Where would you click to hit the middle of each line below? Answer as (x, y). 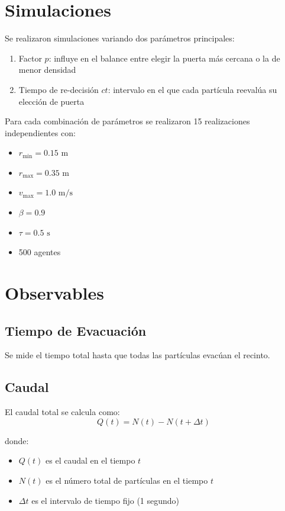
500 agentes (40, 252)
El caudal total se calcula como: (62, 412)
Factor (30, 58)
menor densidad (47, 70)
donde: (17, 440)
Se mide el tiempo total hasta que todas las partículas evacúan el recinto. (137, 355)
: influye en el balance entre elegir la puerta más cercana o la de (164, 58)
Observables (54, 293)
